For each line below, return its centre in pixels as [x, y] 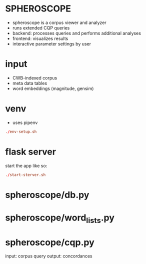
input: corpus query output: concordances [49, 256]
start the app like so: [26, 165]
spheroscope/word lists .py [60, 218]
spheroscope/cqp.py [50, 242]
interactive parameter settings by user [52, 43]
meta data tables [30, 83]
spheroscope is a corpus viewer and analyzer [59, 22]
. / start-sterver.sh [25, 175]
